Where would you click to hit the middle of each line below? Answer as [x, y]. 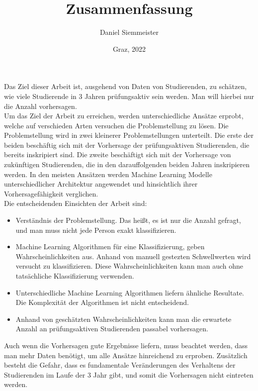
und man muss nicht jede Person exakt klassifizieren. [96, 230]
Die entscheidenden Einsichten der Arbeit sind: [76, 203]
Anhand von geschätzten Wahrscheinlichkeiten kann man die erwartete [124, 319]
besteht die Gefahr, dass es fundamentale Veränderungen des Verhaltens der [120, 365]
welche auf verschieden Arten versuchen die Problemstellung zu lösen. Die [116, 125]
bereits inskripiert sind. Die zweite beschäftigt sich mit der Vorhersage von [118, 154]
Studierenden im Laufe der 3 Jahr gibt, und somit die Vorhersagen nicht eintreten [129, 374]
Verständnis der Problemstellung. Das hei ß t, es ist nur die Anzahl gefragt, [128, 220]
